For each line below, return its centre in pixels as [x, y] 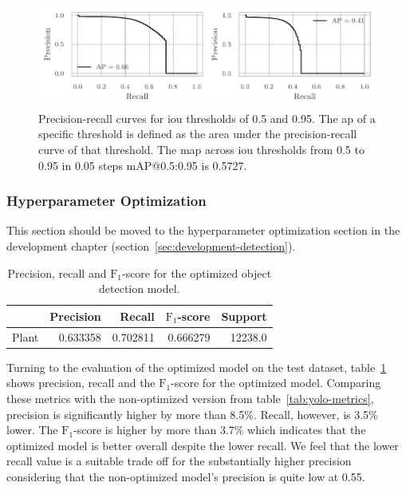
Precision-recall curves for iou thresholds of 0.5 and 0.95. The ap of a [207, 118]
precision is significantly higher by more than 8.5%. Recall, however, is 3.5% [192, 414]
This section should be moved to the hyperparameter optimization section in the [203, 230]
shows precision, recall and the [81, 383]
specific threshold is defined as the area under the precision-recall [198, 134]
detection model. [140, 288]
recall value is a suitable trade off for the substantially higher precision [179, 461]
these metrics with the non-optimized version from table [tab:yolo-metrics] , [190, 398]
